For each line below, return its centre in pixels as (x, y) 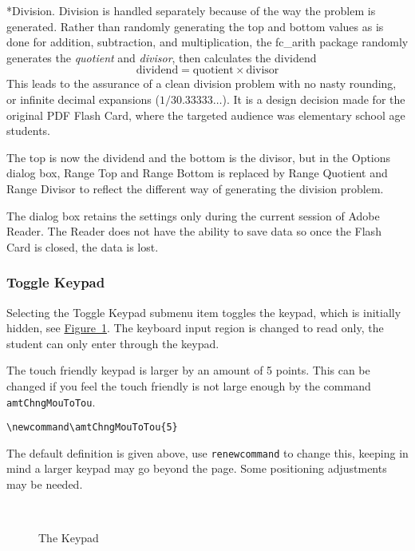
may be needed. (45, 484)
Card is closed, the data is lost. (83, 246)
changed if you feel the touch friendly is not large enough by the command (189, 385)
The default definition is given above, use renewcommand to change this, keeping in (207, 452)
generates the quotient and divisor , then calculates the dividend (162, 57)
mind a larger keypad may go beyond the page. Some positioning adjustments (197, 468)
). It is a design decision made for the (314, 99)
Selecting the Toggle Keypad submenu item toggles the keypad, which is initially (204, 312)
